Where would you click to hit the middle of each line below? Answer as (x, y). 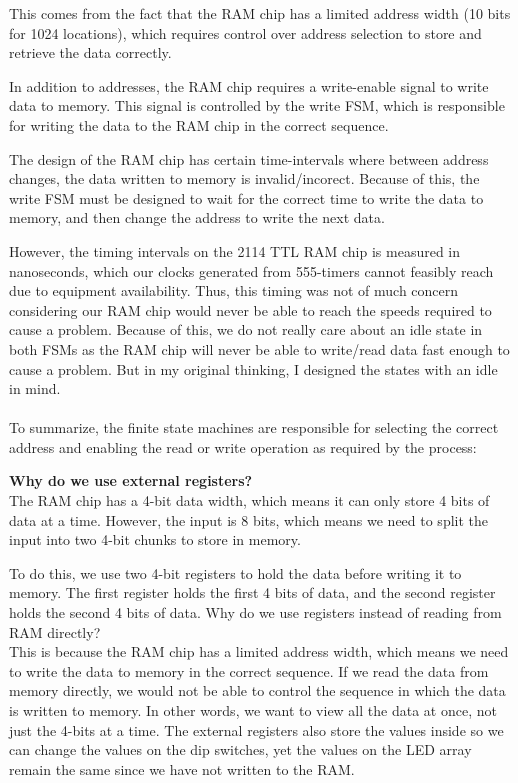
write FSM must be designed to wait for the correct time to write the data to (246, 197)
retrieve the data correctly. (90, 52)
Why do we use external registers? (131, 480)
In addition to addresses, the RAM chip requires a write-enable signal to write (249, 85)
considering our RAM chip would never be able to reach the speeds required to (250, 309)
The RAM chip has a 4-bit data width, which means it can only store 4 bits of (249, 500)
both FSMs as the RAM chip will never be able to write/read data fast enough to (259, 348)
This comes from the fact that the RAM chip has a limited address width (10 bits (260, 13)
